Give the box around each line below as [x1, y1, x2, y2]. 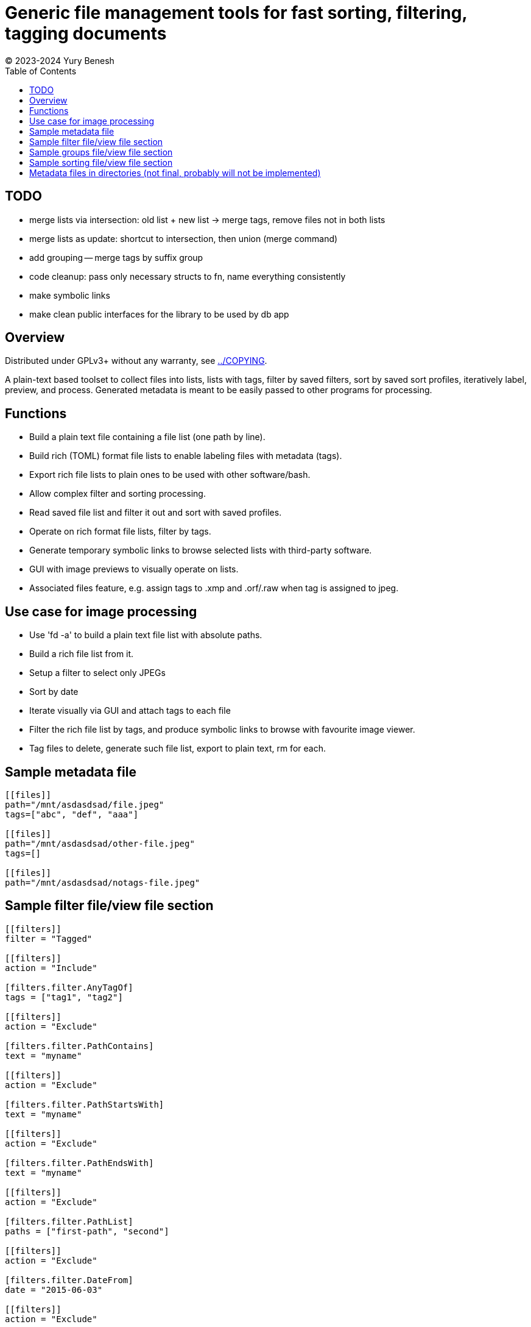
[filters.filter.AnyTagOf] [5, 982, 133, 992]
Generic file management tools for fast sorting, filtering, [5, 2, 467, 23]
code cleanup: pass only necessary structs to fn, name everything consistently [29, 271, 346, 282]
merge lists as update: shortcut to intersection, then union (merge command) [29, 233, 338, 244]
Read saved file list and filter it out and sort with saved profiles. [29, 507, 282, 518]
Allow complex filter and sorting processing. [29, 488, 206, 499]
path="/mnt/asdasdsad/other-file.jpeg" [5, 838, 195, 848]
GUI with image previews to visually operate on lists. [29, 564, 239, 575]
